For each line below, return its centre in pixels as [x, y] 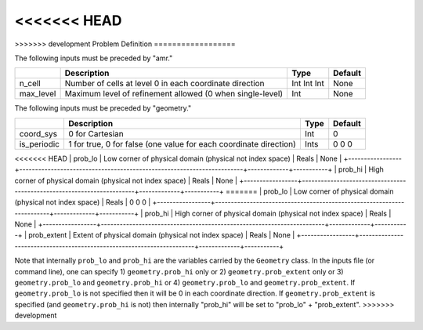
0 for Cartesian [96, 133]
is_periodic [40, 143]
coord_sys [38, 133]
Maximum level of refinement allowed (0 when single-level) [174, 94]
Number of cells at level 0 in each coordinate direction [165, 84]
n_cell [30, 84]
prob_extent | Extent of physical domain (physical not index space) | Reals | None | [162, 235]
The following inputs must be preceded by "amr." [94, 58]
